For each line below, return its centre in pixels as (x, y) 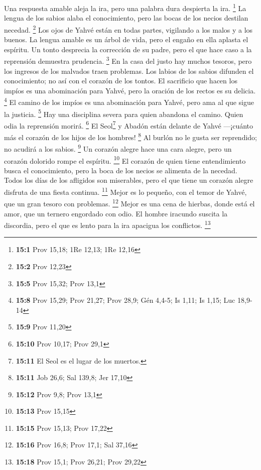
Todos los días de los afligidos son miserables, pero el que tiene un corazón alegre (129, 180)
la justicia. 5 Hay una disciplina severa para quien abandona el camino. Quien (124, 113)
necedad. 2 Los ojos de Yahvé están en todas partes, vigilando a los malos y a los (128, 29)
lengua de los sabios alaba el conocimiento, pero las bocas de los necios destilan (126, 18)
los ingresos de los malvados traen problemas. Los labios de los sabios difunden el (129, 71)
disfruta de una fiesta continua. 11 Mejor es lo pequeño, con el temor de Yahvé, (125, 191)
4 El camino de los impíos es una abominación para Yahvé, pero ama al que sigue (129, 101)
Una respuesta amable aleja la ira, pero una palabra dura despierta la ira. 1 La (125, 7)
